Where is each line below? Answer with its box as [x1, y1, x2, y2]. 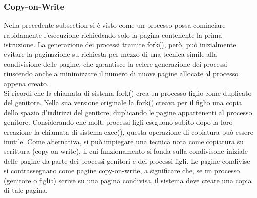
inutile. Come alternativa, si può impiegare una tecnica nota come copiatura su [4, 136, 244, 147]
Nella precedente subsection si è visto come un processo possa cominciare [4, 20, 226, 30]
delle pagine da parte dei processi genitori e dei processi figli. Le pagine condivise [4, 155, 250, 166]
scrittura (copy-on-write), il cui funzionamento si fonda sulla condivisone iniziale [4, 146, 248, 156]
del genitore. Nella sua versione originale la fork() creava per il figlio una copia [4, 97, 242, 107]
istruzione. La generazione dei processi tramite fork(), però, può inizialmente [4, 39, 236, 49]
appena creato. [4, 78, 49, 88]
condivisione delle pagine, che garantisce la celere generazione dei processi [4, 58, 227, 69]
